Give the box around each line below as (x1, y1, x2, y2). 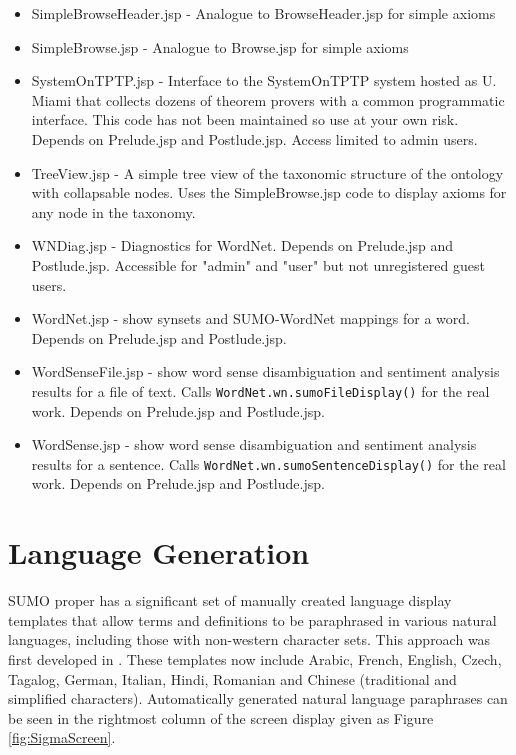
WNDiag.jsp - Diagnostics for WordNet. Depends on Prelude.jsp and (31, 235, 454, 256)
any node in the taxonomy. (31, 201, 196, 222)
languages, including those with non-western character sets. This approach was (8, 629, 491, 650)
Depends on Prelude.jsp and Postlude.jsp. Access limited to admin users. (31, 128, 478, 149)
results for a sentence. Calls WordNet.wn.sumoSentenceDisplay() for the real (31, 453, 506, 474)
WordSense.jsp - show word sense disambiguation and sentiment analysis (31, 434, 477, 455)
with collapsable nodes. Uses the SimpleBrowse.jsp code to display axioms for (31, 182, 507, 203)
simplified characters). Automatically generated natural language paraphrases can (8, 688, 508, 709)
